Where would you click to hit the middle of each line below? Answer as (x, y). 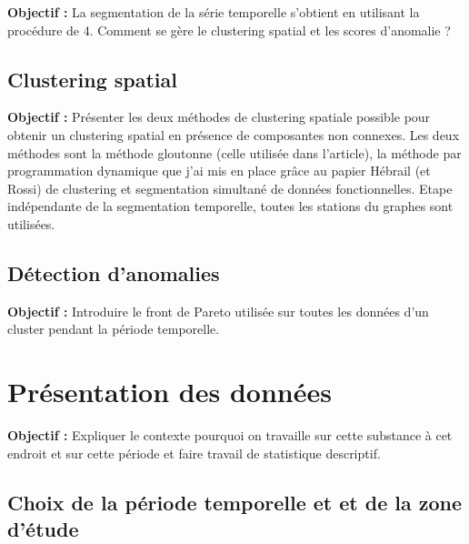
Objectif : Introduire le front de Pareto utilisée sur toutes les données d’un (218, 311)
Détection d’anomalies (114, 272)
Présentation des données (170, 392)
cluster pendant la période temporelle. (114, 329)
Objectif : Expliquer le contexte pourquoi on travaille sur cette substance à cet (230, 435)
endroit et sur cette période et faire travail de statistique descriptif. (194, 453)
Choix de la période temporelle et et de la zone (235, 502)
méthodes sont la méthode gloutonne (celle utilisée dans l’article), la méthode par (234, 152)
